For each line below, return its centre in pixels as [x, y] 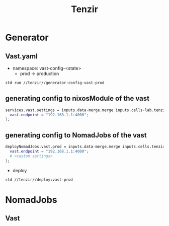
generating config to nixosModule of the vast [77, 98]
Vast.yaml [21, 56]
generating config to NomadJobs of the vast [76, 135]
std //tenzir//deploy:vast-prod [39, 180]
